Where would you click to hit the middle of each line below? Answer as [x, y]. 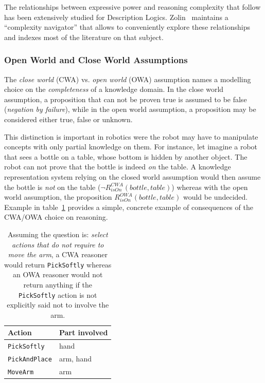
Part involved [83, 332]
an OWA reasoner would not [58, 274]
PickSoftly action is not [58, 294]
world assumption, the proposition [58, 197]
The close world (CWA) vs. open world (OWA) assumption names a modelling [128, 79]
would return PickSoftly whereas [58, 264]
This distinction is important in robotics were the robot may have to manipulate [131, 136]
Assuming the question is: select [58, 234]
